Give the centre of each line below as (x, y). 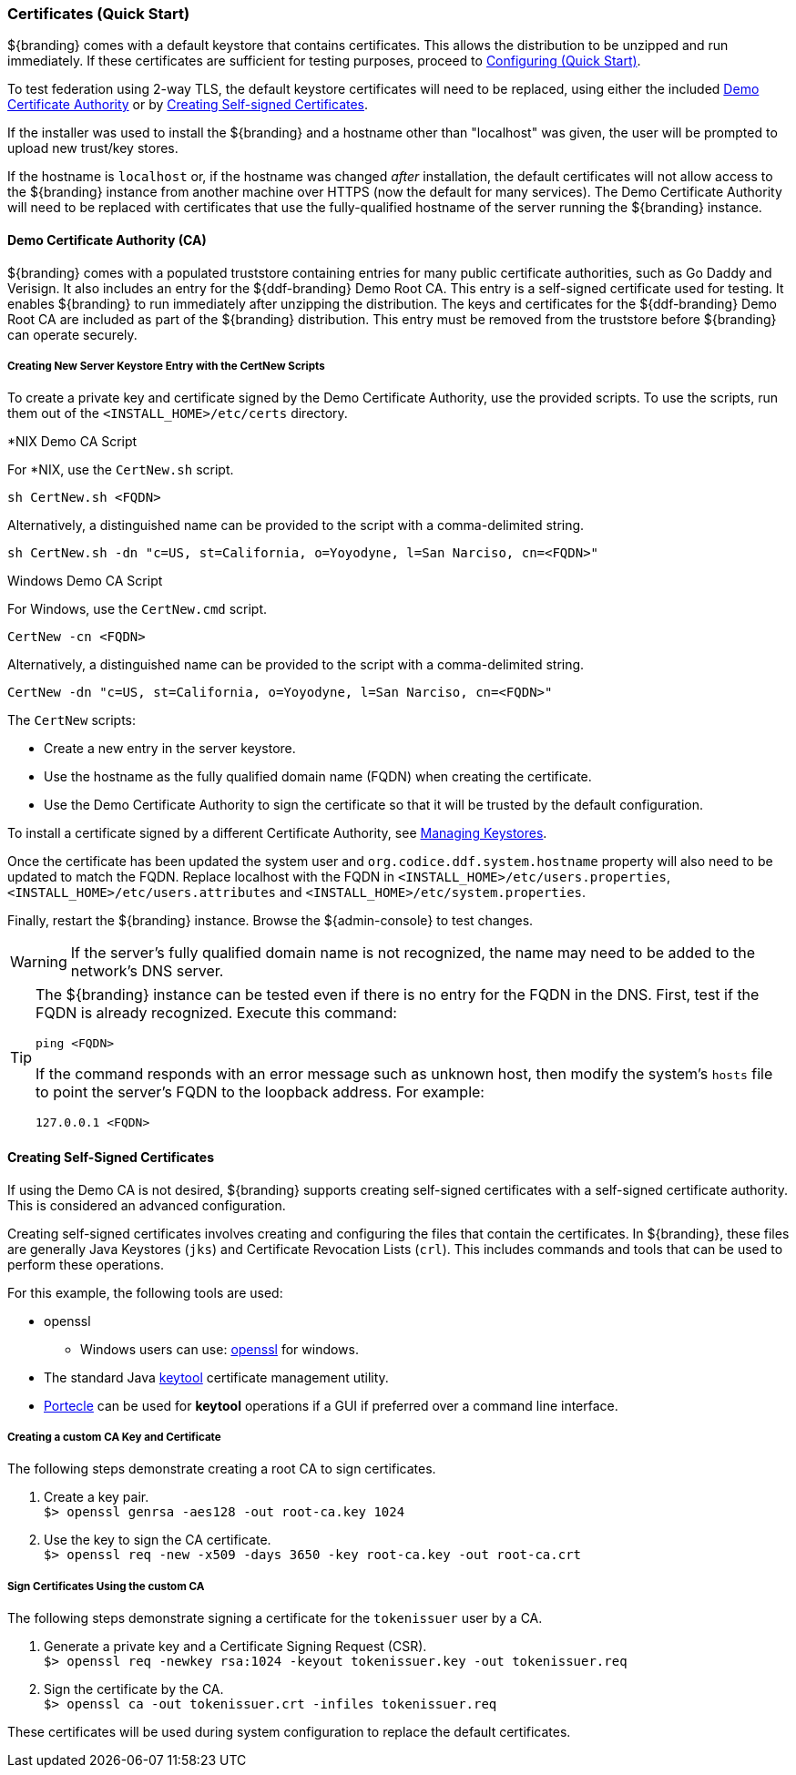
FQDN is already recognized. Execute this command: (216, 1013)
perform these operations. (86, 1264)
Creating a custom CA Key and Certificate (114, 1437)
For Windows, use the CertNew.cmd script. (138, 609)
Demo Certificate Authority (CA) (107, 240)
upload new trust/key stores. (93, 148)
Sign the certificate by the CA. (134, 1689)
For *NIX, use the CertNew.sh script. (121, 470)
